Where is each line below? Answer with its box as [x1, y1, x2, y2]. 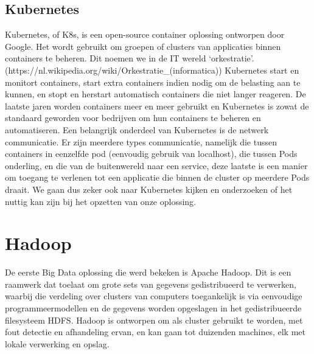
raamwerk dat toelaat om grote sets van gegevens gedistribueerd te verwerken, [5, 277, 296, 290]
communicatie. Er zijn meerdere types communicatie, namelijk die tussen [5, 135, 277, 148]
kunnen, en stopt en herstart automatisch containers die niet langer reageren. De [5, 88, 306, 100]
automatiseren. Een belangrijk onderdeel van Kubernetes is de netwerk [5, 123, 269, 136]
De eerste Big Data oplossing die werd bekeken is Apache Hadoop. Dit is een [5, 266, 291, 279]
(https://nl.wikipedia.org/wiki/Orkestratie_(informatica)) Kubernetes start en [5, 63, 299, 76]
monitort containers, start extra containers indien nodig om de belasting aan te [5, 75, 301, 88]
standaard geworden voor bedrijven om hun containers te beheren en [5, 111, 261, 124]
